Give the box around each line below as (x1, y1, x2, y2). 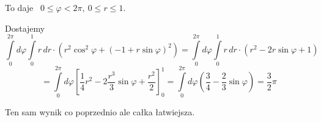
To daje (5, 1, 34, 13)
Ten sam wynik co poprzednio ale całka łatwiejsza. (5, 106, 195, 118)
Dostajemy (5, 21, 45, 34)
